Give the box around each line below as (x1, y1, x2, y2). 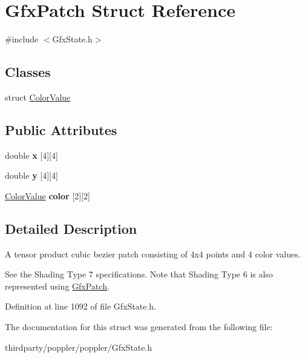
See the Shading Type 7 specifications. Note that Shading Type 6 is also (5, 268, 273, 280)
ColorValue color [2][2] (5, 189, 90, 202)
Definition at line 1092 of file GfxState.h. (5, 300, 156, 313)
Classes (5, 62, 51, 81)
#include (5, 33, 39, 45)
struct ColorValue (5, 90, 71, 103)
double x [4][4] (5, 148, 58, 161)
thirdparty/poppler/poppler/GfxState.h (5, 340, 152, 353)
